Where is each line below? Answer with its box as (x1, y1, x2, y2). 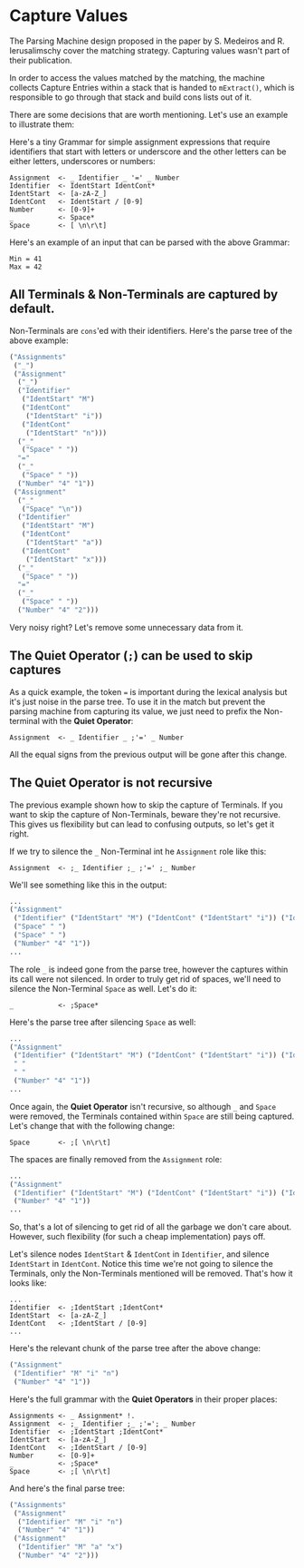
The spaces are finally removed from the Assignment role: (9, 1153, 223, 1164)
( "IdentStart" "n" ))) (25, 428, 107, 437)
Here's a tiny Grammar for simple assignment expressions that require (9, 136, 271, 147)
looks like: (9, 1278, 47, 1289)
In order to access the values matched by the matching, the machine (9, 72, 265, 83)
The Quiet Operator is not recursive (9, 775, 213, 790)
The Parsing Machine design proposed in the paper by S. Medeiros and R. (9, 35, 285, 46)
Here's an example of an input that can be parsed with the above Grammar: (9, 237, 290, 248)
